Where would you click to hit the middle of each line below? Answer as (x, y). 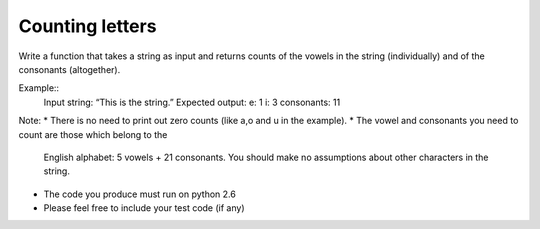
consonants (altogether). (69, 69)
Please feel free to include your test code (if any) (144, 208)
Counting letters (87, 26)
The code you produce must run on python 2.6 (140, 194)
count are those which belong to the (93, 134)
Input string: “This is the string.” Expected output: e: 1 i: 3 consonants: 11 (192, 102)
